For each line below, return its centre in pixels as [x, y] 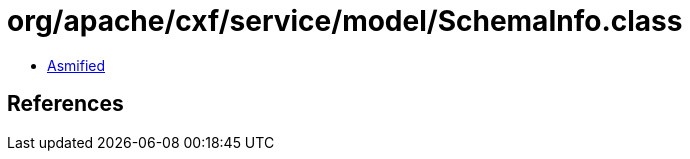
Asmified [76, 65]
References [65, 104]
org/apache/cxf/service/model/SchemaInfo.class [345, 21]
